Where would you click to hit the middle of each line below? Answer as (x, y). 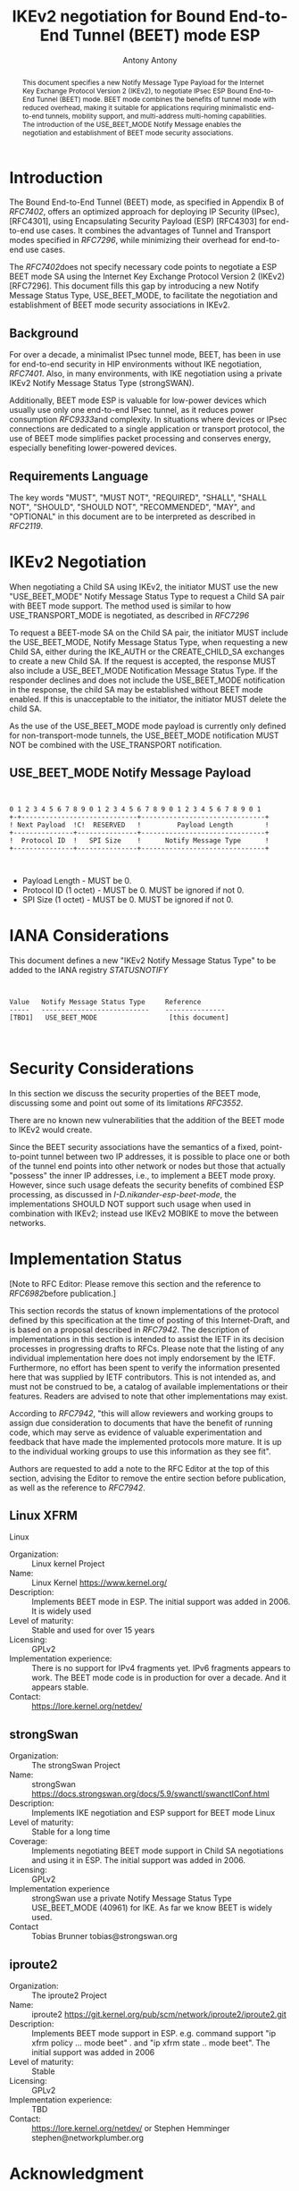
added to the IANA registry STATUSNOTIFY (89, 970)
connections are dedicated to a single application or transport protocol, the (147, 429)
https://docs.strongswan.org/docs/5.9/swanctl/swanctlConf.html (151, 1794)
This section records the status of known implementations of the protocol (144, 1310)
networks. (28, 1222)
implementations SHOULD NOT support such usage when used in (130, 1204)
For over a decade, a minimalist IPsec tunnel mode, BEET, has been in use (145, 355)
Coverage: (29, 1842)
